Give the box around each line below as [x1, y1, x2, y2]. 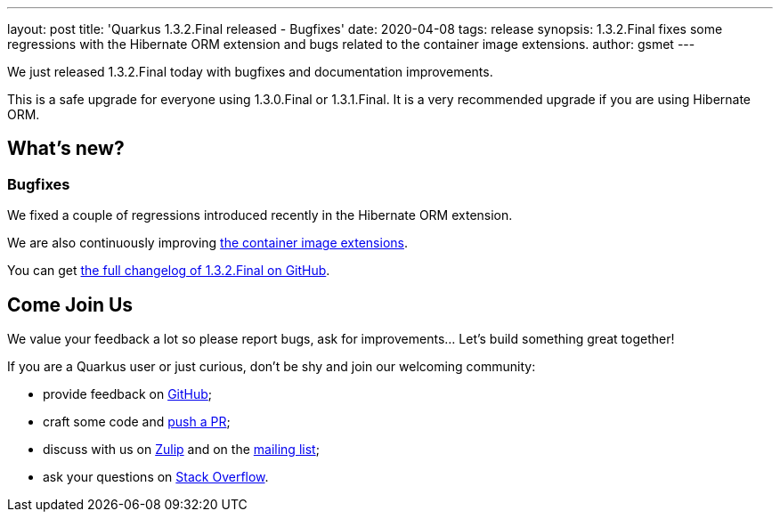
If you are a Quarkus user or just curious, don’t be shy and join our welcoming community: [7, 359, 536, 375]
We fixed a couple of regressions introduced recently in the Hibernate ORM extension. [7, 207, 513, 223]
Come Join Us [7, 293, 134, 316]
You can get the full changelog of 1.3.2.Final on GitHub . [7, 263, 330, 279]
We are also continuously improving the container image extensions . [7, 235, 408, 251]
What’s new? [7, 137, 125, 160]
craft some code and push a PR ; [43, 414, 231, 430]
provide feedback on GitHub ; [43, 386, 213, 402]
